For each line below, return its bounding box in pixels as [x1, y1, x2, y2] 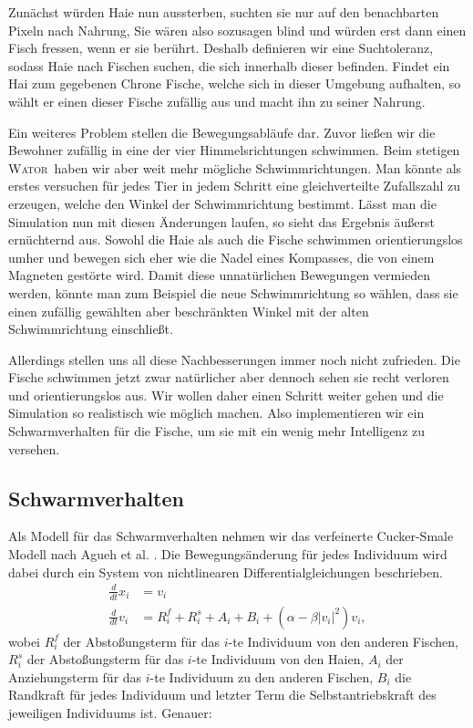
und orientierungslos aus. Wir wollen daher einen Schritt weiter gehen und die [8, 385, 444, 404]
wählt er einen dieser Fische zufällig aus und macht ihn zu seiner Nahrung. [8, 91, 426, 110]
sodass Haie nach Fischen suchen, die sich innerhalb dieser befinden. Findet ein [8, 56, 450, 75]
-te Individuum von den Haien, [191, 650, 365, 669]
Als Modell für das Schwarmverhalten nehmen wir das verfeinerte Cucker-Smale [8, 526, 454, 546]
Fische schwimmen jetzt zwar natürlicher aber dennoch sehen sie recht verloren [8, 368, 449, 387]
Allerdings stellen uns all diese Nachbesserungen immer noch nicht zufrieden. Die [8, 349, 460, 369]
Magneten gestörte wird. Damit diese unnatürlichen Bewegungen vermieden [8, 265, 431, 285]
